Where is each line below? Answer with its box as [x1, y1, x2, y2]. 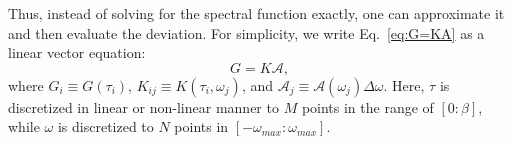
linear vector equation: [8, 42, 146, 63]
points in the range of [301, 96, 434, 117]
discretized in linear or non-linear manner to [8, 96, 279, 117]
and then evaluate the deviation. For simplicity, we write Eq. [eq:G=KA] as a [8, 22, 485, 43]
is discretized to [57, 116, 154, 137]
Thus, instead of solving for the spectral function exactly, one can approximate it [8, 3, 505, 23]
